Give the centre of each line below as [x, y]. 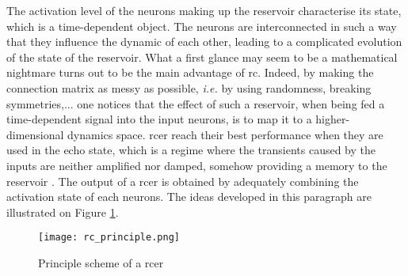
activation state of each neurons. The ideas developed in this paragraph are [189, 197]
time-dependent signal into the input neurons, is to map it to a [159, 119]
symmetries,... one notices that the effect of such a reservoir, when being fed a [196, 103]
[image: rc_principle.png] [109, 238]
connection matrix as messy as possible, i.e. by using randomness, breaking [189, 87]
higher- [333, 119]
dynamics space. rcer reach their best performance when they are [225, 134]
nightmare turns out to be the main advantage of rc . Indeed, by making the [190, 72]
